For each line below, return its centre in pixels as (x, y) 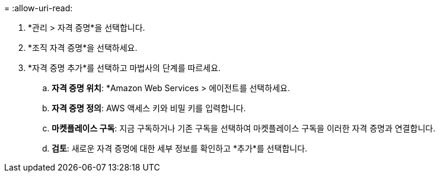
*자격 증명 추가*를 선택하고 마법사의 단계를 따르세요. (125, 68)
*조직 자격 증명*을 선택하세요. (83, 48)
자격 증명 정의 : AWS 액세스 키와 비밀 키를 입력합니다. (149, 108)
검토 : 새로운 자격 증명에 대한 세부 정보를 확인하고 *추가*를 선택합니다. (180, 148)
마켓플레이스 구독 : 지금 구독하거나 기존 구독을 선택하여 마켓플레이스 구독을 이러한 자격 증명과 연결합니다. (244, 128)
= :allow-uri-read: (39, 8)
